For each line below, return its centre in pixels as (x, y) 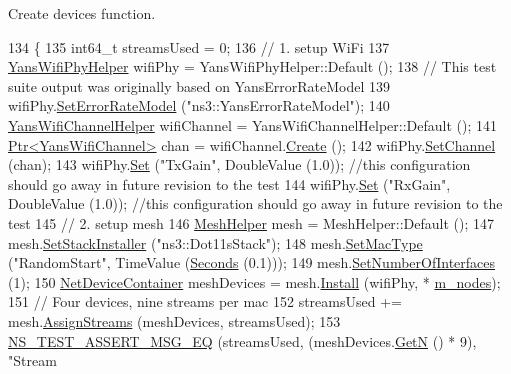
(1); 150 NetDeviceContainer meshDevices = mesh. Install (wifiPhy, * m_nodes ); (254, 281)
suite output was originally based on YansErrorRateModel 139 (199, 85)
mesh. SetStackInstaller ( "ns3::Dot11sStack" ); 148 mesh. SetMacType (215, 242)
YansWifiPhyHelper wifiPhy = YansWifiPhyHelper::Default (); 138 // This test (252, 66)
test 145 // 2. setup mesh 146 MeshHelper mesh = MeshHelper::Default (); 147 (251, 222)
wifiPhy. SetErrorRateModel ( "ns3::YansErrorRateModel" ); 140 (199, 105)
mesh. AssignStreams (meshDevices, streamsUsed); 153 (174, 320)
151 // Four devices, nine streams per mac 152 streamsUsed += (205, 301)
